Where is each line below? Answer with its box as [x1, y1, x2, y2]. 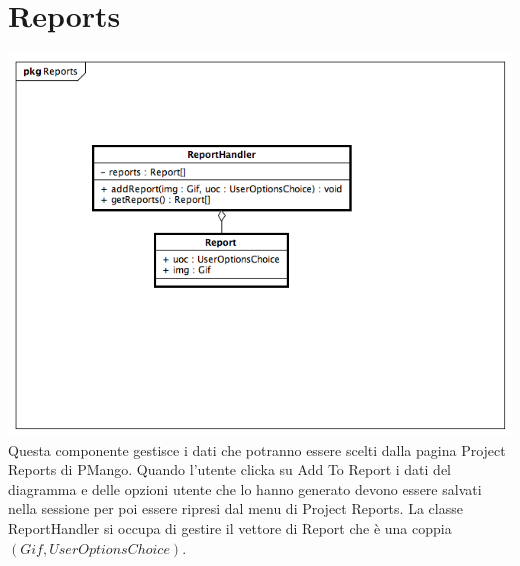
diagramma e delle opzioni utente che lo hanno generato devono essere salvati [8, 478, 482, 499]
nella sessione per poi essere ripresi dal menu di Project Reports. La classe [8, 498, 463, 519]
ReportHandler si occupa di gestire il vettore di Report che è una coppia [8, 517, 452, 538]
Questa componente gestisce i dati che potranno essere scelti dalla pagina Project [8, 439, 506, 460]
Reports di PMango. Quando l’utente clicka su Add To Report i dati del [8, 459, 452, 480]
